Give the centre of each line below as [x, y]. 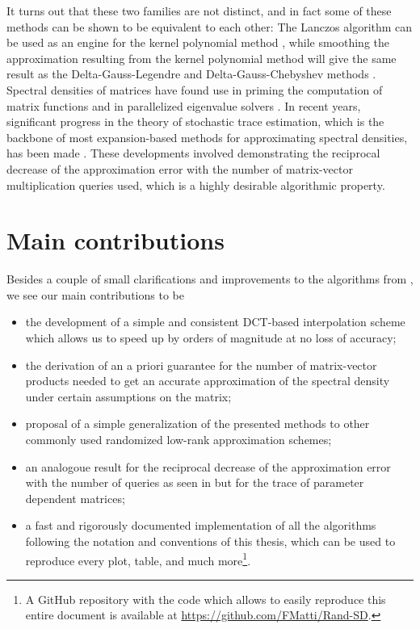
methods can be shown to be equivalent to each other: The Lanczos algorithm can [210, 26]
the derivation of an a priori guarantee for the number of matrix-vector [201, 365]
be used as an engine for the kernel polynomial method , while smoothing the [198, 42]
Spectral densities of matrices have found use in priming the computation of [195, 89]
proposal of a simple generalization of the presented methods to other [197, 424]
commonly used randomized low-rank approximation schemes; [178, 439]
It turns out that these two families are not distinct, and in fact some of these [199, 10]
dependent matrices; [75, 498]
